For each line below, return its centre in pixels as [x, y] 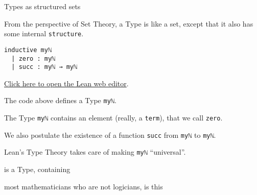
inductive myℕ [28, 50]
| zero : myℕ [33, 58]
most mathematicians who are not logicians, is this [84, 186]
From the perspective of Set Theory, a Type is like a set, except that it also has [129, 23]
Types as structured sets [42, 6]
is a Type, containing [37, 169]
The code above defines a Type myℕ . [60, 100]
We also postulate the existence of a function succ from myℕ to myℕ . [110, 135]
